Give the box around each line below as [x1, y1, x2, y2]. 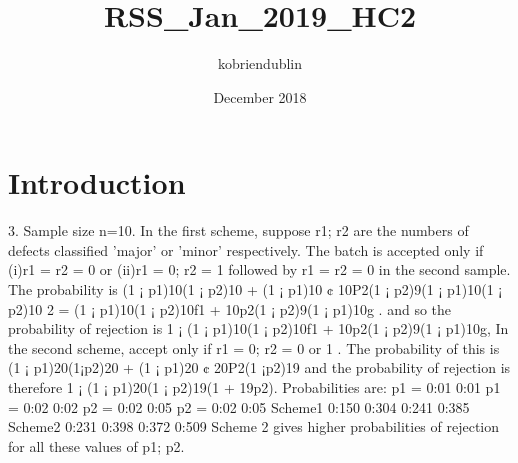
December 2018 [213, 86, 307, 107]
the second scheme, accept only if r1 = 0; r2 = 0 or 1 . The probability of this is [8, 337, 500, 358]
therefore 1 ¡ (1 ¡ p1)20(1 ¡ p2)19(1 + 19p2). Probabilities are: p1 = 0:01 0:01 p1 [8, 377, 501, 397]
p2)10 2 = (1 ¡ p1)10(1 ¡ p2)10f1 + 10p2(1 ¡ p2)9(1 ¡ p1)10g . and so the [8, 298, 452, 319]
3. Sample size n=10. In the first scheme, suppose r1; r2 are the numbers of [8, 220, 469, 241]
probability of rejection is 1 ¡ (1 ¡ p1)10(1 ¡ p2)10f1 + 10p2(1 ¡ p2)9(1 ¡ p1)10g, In [8, 318, 509, 339]
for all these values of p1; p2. [8, 435, 185, 456]
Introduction [8, 162, 186, 203]
